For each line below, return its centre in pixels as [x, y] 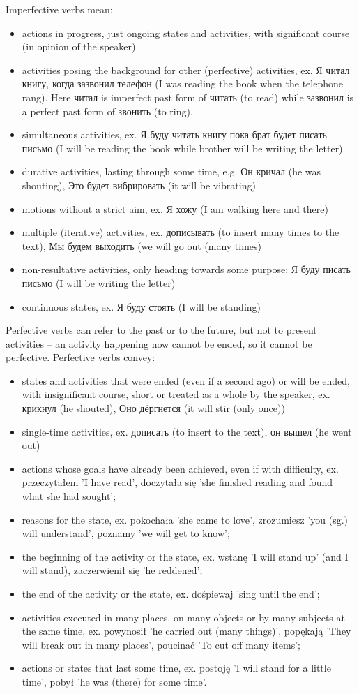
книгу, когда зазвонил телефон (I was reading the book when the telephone [182, 83]
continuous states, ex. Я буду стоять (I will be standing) [142, 306]
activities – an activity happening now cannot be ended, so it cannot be [159, 343]
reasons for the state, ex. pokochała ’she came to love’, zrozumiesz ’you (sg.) [185, 519]
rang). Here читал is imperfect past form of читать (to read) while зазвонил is [188, 97]
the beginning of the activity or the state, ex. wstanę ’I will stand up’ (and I [185, 556]
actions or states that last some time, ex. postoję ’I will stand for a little [176, 668]
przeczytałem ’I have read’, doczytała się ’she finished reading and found [177, 482]
